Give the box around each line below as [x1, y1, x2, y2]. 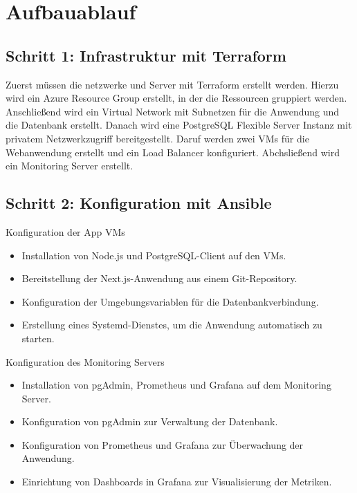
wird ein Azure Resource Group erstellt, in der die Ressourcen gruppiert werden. [6, 91, 347, 105]
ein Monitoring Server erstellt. [6, 158, 134, 173]
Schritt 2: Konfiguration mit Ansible [6, 192, 272, 214]
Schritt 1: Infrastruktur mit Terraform [6, 44, 286, 66]
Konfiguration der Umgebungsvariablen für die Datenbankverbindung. [21, 294, 319, 308]
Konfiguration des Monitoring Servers [6, 354, 165, 369]
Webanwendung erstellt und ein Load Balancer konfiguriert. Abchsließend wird [6, 145, 340, 159]
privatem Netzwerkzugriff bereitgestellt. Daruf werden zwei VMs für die [6, 131, 309, 145]
